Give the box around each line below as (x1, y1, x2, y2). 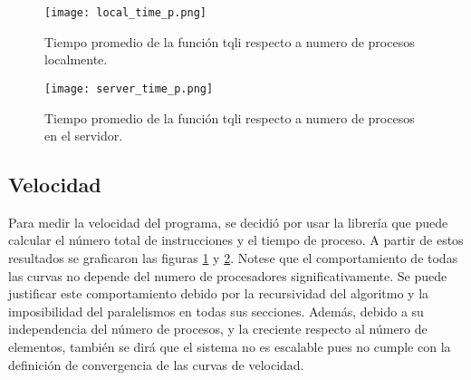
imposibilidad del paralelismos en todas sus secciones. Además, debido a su (8, 301, 424, 320)
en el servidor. (44, 126, 123, 145)
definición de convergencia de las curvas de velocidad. (8, 355, 304, 374)
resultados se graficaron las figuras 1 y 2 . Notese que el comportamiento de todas (8, 248, 458, 268)
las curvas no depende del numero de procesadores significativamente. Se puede (8, 266, 447, 285)
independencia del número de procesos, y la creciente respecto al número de (8, 319, 428, 338)
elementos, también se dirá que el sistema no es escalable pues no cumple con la (8, 337, 451, 356)
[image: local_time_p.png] (44, 6, 207, 19)
